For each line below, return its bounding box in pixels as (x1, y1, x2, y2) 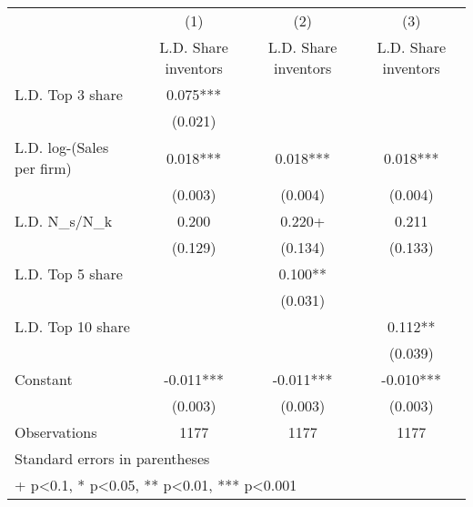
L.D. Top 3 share (15, 84, 123, 105)
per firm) (15, 157, 72, 178)
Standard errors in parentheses (15, 448, 210, 469)
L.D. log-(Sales (15, 137, 109, 157)
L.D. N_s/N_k (15, 210, 113, 231)
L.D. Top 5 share (15, 263, 123, 284)
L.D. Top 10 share (15, 316, 130, 337)
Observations (15, 421, 97, 442)
